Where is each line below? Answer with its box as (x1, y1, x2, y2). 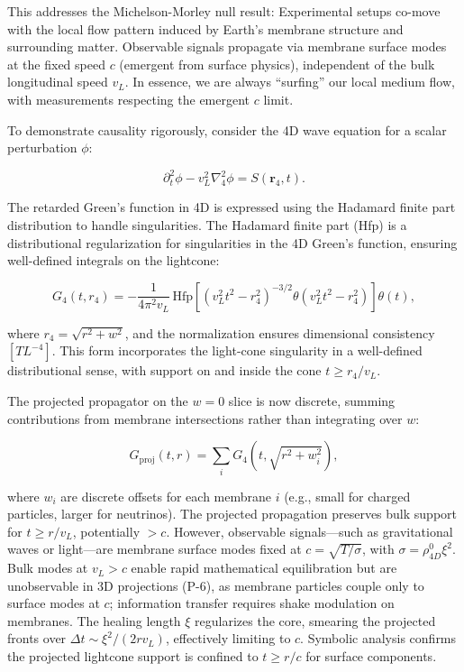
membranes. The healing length (7, 611, 181, 630)
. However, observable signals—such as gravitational (166, 521, 453, 540)
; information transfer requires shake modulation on (109, 594, 395, 612)
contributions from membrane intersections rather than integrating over (7, 409, 403, 428)
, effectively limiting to (165, 629, 291, 648)
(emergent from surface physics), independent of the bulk (119, 54, 435, 73)
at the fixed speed (7, 54, 105, 73)
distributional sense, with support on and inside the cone (7, 361, 322, 380)
